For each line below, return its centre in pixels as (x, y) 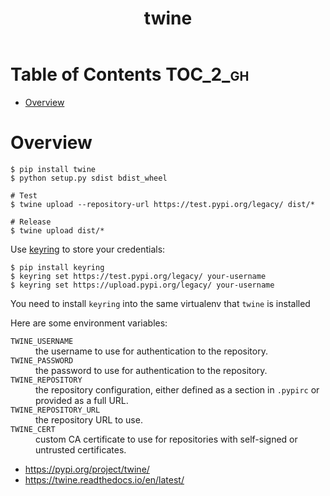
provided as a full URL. (82, 400)
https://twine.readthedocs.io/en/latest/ (104, 479)
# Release (31, 222)
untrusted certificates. (81, 449)
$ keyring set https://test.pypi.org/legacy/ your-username (138, 276)
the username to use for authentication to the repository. (151, 351)
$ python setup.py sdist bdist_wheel (89, 178)
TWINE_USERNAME (42, 341)
